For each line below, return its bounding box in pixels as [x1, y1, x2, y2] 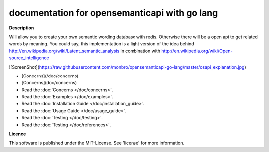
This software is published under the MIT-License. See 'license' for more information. [9, 140, 185, 146]
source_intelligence [9, 55, 49, 61]
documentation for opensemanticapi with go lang [9, 7, 218, 18]
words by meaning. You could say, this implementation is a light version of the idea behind [9, 41, 194, 47]
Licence [9, 131, 26, 137]
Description [9, 25, 34, 31]
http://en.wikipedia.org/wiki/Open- [161, 48, 233, 54]
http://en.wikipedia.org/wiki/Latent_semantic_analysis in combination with [9, 48, 161, 54]
